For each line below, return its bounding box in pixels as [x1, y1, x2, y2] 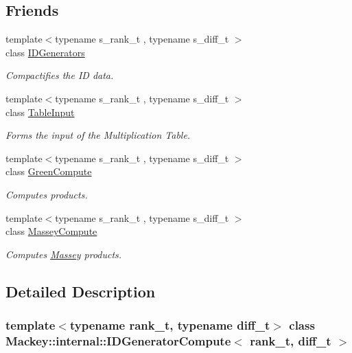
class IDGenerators [5, 45, 85, 59]
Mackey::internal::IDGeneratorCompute [5, 332, 231, 349]
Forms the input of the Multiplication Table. [5, 128, 191, 142]
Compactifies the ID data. [5, 68, 114, 82]
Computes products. [5, 187, 88, 201]
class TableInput [5, 104, 75, 119]
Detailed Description [5, 280, 156, 301]
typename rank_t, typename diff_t [69, 317, 270, 334]
